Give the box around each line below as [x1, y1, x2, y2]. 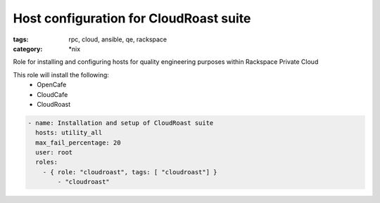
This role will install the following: [13, 70, 109, 79]
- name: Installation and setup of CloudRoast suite [27, 119, 214, 126]
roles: [35, 158, 58, 166]
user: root [35, 148, 73, 157]
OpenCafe [37, 81, 67, 89]
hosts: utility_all [35, 129, 103, 137]
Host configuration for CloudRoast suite [13, 11, 251, 26]
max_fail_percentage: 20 [35, 138, 121, 147]
